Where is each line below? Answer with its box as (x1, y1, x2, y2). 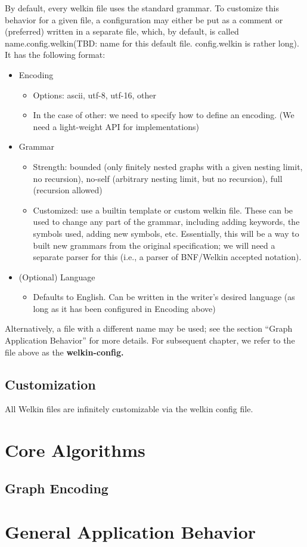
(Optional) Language (18, 270, 95, 283)
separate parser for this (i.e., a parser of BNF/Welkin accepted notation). (33, 251, 302, 263)
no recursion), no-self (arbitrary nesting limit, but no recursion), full (33, 172, 283, 184)
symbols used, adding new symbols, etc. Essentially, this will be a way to (33, 227, 299, 239)
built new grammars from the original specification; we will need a (33, 239, 275, 251)
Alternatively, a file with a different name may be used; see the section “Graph (5, 322, 293, 335)
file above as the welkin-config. (5, 345, 124, 358)
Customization (5, 375, 96, 393)
